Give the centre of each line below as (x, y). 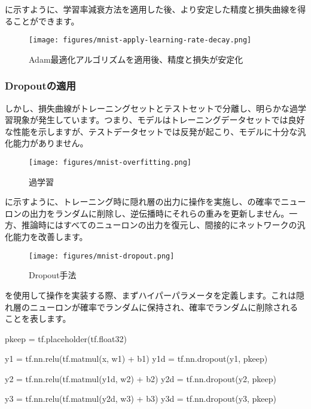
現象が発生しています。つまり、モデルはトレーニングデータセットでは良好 (159, 120)
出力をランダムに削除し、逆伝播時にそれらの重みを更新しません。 (159, 213)
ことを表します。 (38, 319)
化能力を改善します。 (46, 237)
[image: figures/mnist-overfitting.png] (110, 163)
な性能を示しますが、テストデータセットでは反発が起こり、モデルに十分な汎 (155, 131)
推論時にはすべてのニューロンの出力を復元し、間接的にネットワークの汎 (163, 225)
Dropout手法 (53, 275)
